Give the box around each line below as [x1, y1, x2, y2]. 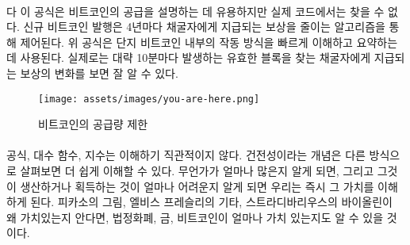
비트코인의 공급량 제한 [38, 116, 148, 132]
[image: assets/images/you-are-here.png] [38, 93, 260, 105]
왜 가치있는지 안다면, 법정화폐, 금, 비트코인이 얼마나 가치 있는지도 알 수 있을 [6, 209, 384, 225]
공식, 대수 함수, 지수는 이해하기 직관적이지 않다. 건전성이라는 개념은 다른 [6, 147, 366, 163]
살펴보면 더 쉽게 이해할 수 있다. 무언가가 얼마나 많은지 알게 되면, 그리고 [20, 163, 374, 178]
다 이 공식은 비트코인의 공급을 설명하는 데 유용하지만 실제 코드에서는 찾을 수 [6, 2, 385, 19]
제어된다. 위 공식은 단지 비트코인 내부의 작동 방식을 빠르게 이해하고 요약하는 [20, 33, 398, 50]
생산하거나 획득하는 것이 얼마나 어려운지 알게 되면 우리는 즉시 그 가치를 [20, 178, 374, 194]
